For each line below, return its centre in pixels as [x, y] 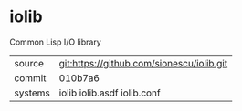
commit [30, 77]
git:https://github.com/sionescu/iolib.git [143, 63]
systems [32, 93]
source [29, 63]
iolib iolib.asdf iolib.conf [110, 93]
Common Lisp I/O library [56, 42]
